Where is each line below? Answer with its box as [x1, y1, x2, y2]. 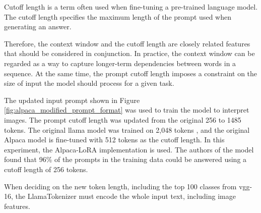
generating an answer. [4, 21, 72, 32]
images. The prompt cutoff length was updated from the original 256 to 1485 [4, 114, 241, 125]
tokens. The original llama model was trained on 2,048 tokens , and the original [4, 124, 250, 135]
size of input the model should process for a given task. [4, 78, 174, 88]
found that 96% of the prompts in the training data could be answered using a [4, 154, 247, 165]
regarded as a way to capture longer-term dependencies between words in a [4, 58, 236, 68]
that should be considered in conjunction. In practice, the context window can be [4, 48, 255, 59]
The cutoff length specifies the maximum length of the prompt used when [4, 11, 231, 22]
